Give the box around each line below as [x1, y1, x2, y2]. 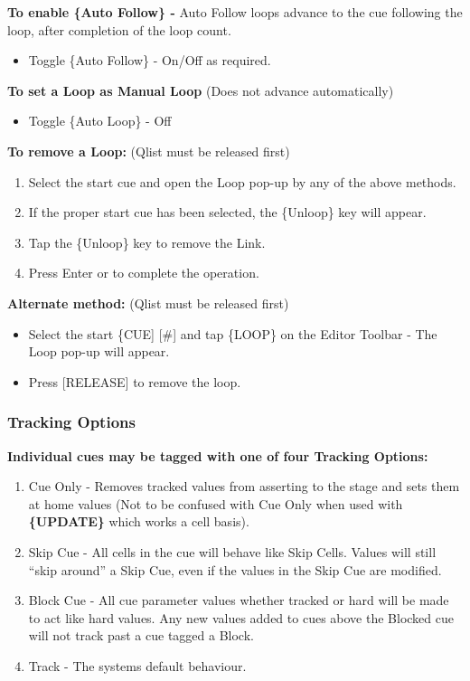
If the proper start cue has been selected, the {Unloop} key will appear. [28, 203, 427, 222]
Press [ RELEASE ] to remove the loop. [28, 372, 241, 391]
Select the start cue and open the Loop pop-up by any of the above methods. [28, 172, 456, 191]
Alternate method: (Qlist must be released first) [7, 293, 289, 312]
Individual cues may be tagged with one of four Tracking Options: [7, 446, 428, 465]
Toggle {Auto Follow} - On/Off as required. [28, 51, 271, 70]
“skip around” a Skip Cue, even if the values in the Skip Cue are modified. [28, 560, 442, 579]
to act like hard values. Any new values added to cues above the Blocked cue [28, 608, 454, 627]
